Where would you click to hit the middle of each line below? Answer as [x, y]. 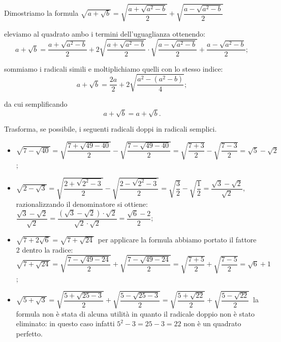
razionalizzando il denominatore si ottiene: [82, 204]
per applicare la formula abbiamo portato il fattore [177, 240]
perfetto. [29, 333]
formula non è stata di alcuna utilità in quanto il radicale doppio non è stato [135, 313]
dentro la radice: [48, 249]
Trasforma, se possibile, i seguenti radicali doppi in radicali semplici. [111, 128]
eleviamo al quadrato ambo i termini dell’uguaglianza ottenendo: [105, 33]
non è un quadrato [212, 323]
